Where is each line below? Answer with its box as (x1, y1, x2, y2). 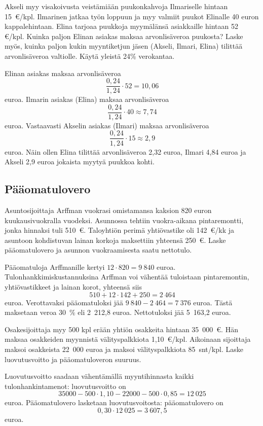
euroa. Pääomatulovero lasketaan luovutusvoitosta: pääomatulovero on (5, 397, 223, 408)
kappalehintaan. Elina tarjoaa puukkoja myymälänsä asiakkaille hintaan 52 (5, 21, 238, 31)
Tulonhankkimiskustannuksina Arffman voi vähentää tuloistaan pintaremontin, (5, 271, 249, 282)
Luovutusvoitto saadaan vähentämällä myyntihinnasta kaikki (5, 371, 194, 381)
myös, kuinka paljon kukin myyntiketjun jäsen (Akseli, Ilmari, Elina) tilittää (5, 41, 243, 51)
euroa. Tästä (193, 297, 233, 307)
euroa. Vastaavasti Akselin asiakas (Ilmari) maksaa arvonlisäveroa (5, 120, 209, 130)
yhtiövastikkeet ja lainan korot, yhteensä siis (5, 281, 142, 292)
